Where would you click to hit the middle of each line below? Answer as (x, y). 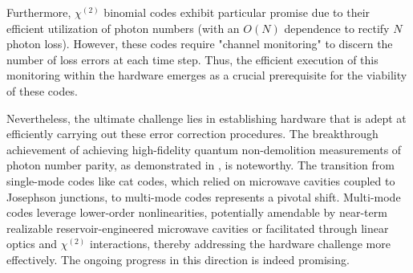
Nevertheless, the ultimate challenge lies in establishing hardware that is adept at (206, 118)
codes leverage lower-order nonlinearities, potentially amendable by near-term (197, 212)
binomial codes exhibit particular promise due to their (237, 12)
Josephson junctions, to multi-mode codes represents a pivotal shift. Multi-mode (204, 196)
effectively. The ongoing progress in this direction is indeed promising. (178, 259)
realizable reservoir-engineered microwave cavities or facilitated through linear (198, 228)
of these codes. (42, 90)
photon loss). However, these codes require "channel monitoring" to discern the (200, 44)
